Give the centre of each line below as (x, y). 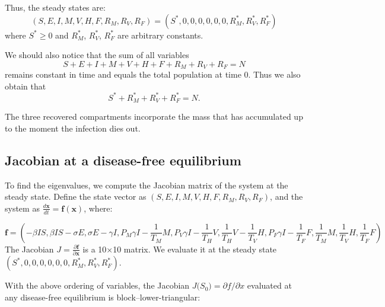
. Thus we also (274, 74)
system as (22, 208)
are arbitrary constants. (160, 35)
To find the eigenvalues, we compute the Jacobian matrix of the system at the (147, 185)
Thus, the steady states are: (55, 7)
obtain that (26, 86)
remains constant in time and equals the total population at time (123, 74)
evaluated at (269, 285)
